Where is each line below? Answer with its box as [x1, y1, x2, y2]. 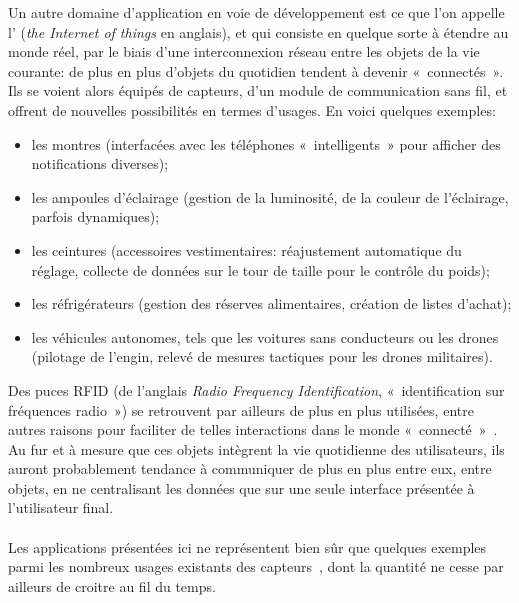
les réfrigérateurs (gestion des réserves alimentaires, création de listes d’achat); [31, 293, 512, 314]
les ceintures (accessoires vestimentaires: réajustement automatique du [31, 239, 462, 260]
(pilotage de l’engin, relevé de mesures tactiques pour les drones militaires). [31, 346, 493, 367]
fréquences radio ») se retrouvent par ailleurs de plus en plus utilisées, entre [8, 399, 474, 420]
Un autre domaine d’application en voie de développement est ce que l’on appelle [8, 2, 505, 22]
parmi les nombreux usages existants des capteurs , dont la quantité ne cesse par [8, 556, 504, 577]
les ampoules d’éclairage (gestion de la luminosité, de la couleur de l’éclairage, [31, 186, 509, 207]
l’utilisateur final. [8, 497, 114, 518]
